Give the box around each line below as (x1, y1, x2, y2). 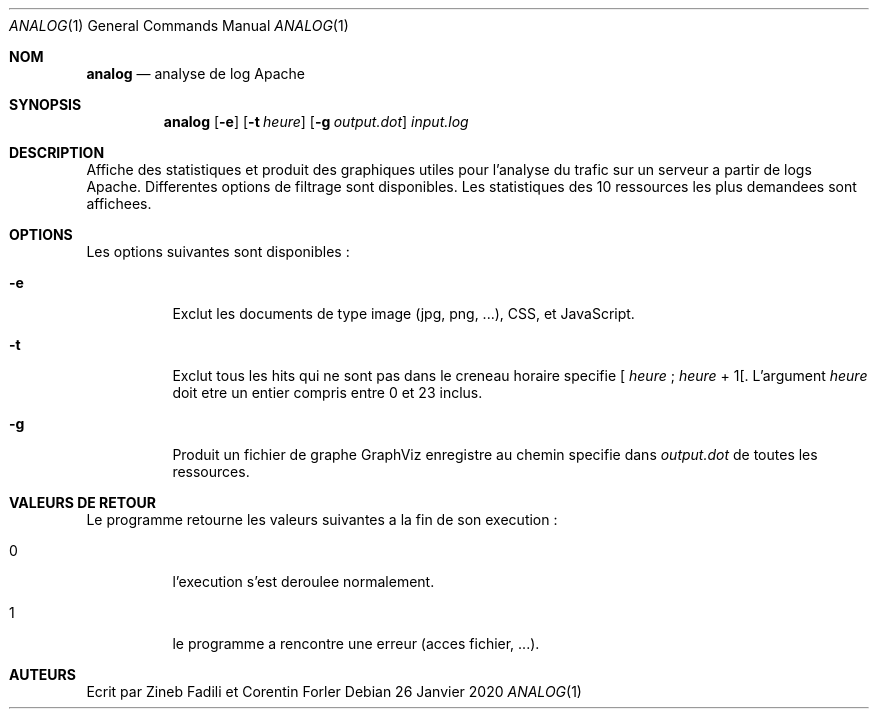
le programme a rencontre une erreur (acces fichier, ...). (172, 635, 540, 652)
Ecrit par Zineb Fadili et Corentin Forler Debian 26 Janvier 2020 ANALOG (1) (86, 683, 582, 700)
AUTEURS (9, 666, 76, 683)
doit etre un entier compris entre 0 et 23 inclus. (172, 384, 483, 401)
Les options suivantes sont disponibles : (86, 243, 350, 260)
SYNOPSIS (9, 96, 82, 113)
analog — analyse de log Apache (86, 65, 305, 82)
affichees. (86, 195, 152, 212)
